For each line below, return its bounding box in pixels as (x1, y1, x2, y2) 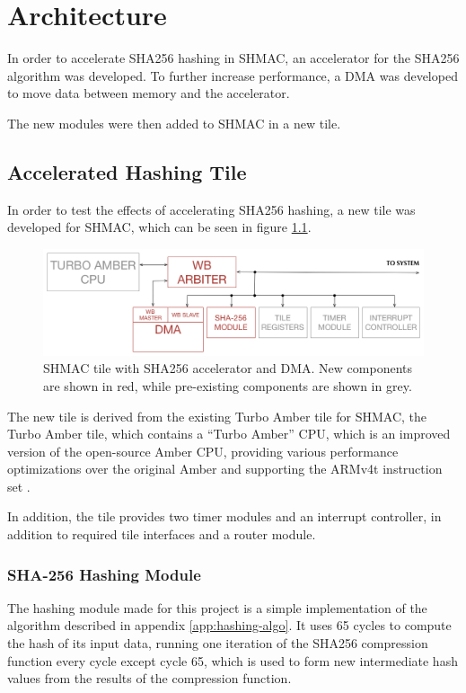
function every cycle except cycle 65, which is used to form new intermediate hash (7, 651, 458, 670)
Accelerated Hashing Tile (7, 157, 247, 185)
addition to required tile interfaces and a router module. (7, 525, 316, 544)
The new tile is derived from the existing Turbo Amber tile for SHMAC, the (7, 406, 427, 425)
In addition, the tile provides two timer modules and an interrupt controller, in (7, 507, 442, 526)
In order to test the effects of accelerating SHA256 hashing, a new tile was (7, 200, 416, 218)
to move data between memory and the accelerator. (7, 84, 290, 102)
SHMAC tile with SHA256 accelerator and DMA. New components (43, 359, 412, 378)
